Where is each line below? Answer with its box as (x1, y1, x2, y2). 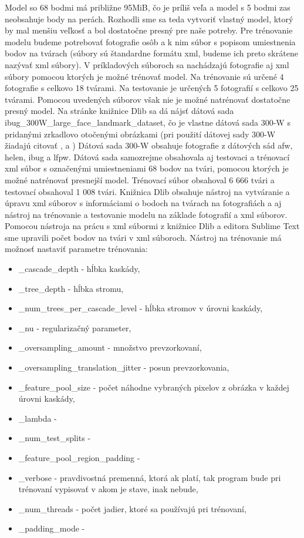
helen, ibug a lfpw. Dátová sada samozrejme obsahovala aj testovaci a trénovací (5, 150, 290, 163)
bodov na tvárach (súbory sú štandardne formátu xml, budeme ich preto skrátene (5, 47, 298, 59)
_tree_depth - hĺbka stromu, (18, 282, 124, 294)
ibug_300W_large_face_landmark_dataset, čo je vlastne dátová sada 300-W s (5, 116, 291, 128)
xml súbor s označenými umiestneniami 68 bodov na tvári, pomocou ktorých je (5, 162, 289, 174)
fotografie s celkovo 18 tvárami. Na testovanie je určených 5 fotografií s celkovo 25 (5, 82, 299, 94)
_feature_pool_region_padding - (18, 452, 140, 463)
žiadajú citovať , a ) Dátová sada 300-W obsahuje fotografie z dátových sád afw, (5, 139, 293, 152)
